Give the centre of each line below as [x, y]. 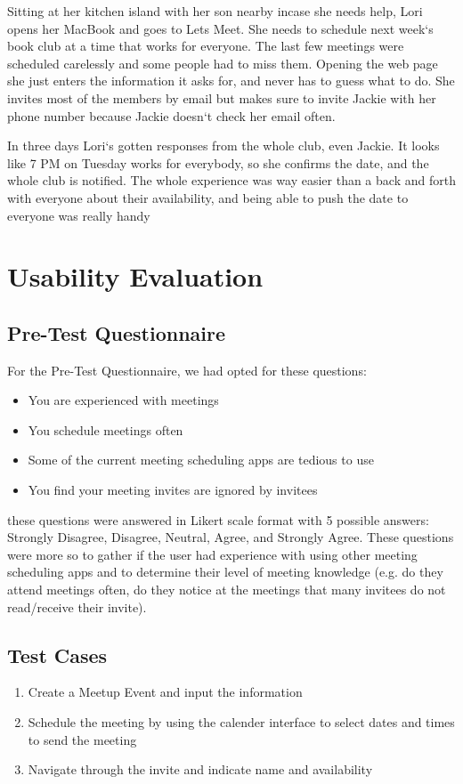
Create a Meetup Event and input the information [165, 692]
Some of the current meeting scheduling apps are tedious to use [201, 460]
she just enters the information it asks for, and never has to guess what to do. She [231, 81]
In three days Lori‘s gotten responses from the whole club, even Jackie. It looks [223, 145]
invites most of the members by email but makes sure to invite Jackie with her [222, 97]
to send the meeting [82, 739]
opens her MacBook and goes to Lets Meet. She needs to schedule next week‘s [220, 28]
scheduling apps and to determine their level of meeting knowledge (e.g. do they [225, 572]
